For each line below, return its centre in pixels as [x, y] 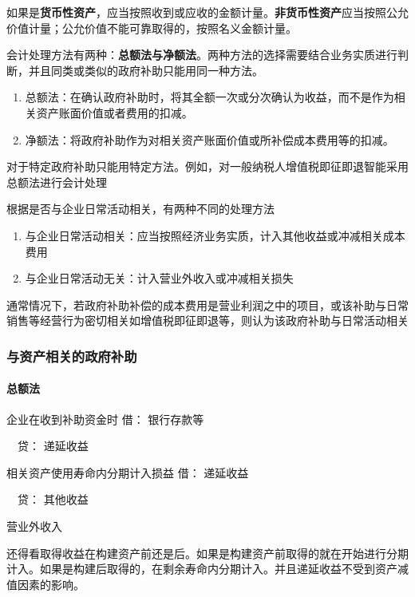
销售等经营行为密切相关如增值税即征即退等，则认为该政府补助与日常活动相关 [207, 320]
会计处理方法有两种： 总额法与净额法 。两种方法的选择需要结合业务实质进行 [202, 55]
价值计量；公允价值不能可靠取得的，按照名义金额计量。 [152, 28]
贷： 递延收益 [53, 446]
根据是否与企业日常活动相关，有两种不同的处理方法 [140, 209]
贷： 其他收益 [53, 499]
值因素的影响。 [45, 584]
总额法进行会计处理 [57, 182]
